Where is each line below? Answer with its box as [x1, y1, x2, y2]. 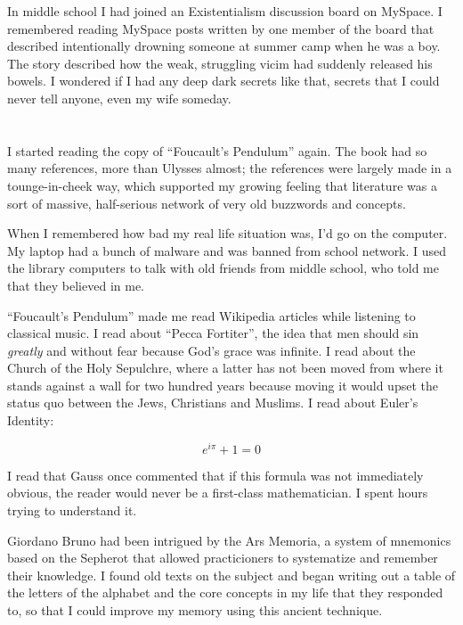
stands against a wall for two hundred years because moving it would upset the [7, 375, 438, 394]
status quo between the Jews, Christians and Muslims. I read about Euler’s [7, 393, 418, 412]
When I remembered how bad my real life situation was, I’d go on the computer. [7, 224, 448, 243]
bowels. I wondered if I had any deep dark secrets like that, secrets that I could [7, 71, 440, 90]
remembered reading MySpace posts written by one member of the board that [7, 19, 435, 37]
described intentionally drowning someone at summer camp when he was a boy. [7, 37, 441, 55]
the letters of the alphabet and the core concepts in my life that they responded [7, 583, 443, 602]
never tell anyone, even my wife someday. [7, 88, 231, 107]
